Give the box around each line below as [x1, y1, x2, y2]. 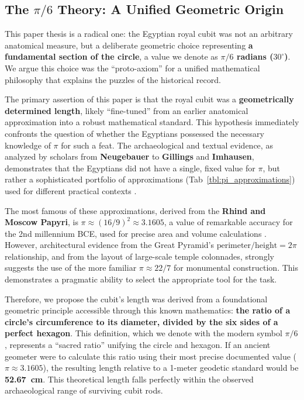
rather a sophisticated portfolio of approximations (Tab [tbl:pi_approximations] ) [5, 173, 295, 185]
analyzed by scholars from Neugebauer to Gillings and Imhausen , [5, 150, 254, 163]
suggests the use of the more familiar [5, 261, 137, 274]
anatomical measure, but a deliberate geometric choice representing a [5, 39, 253, 51]
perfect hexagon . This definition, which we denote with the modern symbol [5, 327, 282, 339]
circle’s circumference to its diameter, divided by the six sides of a [5, 315, 278, 327]
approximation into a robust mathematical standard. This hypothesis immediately [5, 116, 299, 128]
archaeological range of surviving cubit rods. [5, 384, 163, 396]
